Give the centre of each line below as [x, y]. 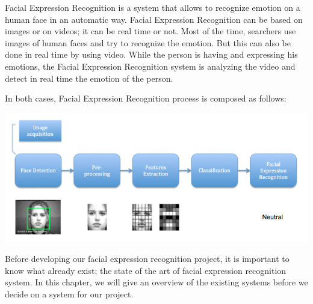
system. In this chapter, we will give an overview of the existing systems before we [156, 282]
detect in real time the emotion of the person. [89, 78]
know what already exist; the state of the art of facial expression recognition [146, 270]
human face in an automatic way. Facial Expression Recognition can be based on [154, 19]
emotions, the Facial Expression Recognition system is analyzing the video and [150, 66]
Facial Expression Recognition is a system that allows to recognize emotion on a [153, 7]
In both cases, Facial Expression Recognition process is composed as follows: [146, 98]
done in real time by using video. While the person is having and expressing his [151, 54]
